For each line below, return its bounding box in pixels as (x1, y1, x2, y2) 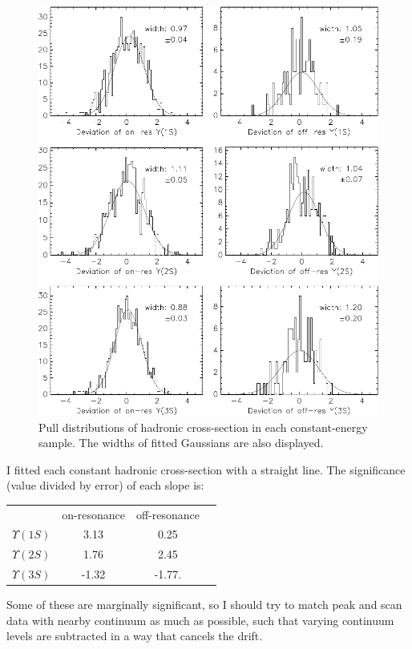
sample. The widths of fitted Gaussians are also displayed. (38, 434, 324, 451)
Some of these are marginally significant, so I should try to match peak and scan (6, 596, 402, 613)
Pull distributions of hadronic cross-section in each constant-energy (38, 418, 368, 435)
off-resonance (135, 506, 200, 522)
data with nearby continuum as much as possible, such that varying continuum (6, 611, 394, 628)
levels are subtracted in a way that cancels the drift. (6, 627, 263, 644)
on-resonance (62, 506, 125, 522)
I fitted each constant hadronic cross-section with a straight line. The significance (6, 461, 406, 478)
